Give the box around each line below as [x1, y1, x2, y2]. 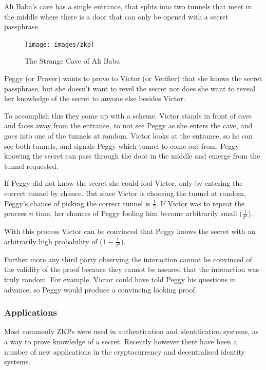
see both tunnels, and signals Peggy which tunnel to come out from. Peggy [4, 140, 239, 151]
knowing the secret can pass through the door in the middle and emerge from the [4, 150, 260, 161]
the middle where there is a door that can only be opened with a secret [4, 11, 229, 22]
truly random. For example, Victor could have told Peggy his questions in [4, 274, 236, 284]
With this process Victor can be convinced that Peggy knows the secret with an [4, 226, 256, 237]
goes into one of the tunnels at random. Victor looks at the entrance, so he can [4, 130, 253, 141]
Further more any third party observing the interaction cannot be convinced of [4, 254, 252, 264]
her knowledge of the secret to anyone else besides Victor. [4, 93, 185, 104]
